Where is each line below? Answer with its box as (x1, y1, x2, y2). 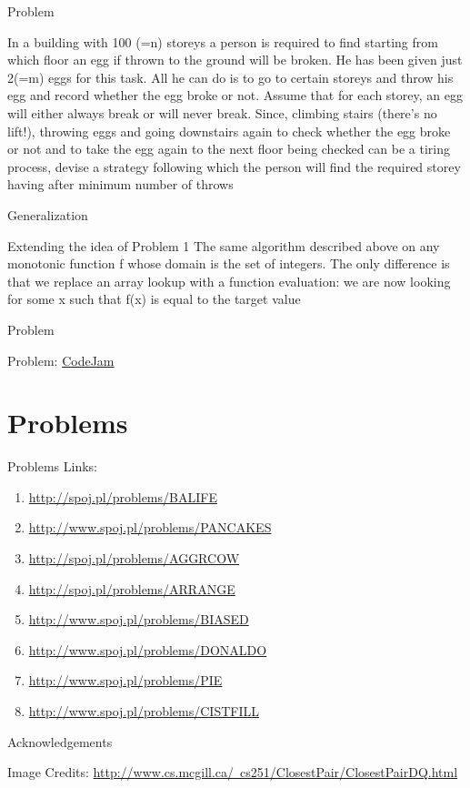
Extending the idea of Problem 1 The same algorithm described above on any (7, 236, 440, 255)
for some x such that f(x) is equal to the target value (7, 289, 301, 308)
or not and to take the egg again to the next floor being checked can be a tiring (7, 139, 450, 158)
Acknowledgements (7, 732, 113, 751)
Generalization (7, 205, 88, 224)
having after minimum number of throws (7, 175, 234, 194)
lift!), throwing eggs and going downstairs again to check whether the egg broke (7, 121, 451, 140)
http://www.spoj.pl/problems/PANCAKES (28, 518, 272, 537)
